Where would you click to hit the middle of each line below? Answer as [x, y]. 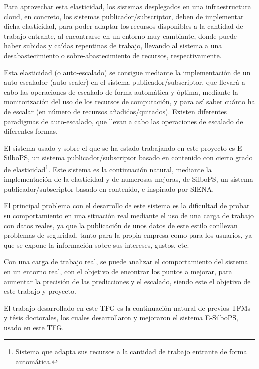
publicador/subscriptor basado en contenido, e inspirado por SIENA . [109, 188]
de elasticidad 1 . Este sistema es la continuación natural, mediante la [108, 168]
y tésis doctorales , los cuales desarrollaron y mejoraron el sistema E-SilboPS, [121, 317]
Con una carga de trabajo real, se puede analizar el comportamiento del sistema [126, 261]
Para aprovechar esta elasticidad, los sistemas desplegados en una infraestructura [128, 6]
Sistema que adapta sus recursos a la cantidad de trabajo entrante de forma [131, 351]
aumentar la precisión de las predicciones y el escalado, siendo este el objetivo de [127, 281]
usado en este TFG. [34, 327]
